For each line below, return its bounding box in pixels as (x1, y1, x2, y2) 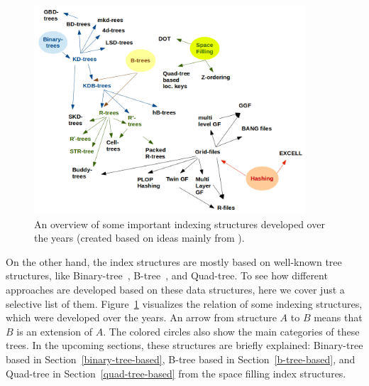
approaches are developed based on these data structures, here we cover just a (6, 282, 345, 297)
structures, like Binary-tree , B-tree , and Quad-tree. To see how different (6, 268, 328, 283)
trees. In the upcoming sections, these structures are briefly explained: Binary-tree (6, 338, 363, 353)
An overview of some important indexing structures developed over (34, 216, 325, 231)
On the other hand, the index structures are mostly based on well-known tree (6, 254, 342, 269)
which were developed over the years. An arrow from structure (6, 310, 277, 325)
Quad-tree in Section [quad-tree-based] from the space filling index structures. (6, 365, 346, 380)
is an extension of (16, 323, 93, 338)
